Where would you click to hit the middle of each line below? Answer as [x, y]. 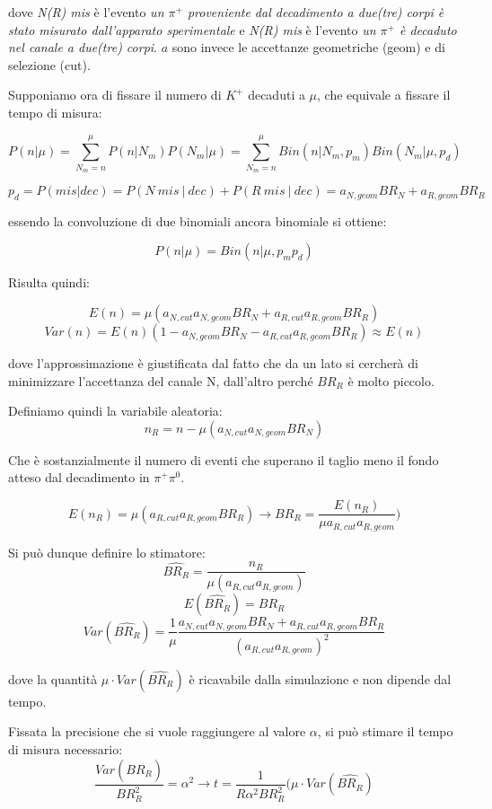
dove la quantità [53, 678]
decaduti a [277, 95]
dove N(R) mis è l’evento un [86, 12]
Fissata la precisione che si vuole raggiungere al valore [157, 731]
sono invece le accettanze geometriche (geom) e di [308, 47]
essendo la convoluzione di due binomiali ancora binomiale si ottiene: [198, 220]
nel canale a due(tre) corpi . [83, 47]
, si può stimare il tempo [385, 731]
